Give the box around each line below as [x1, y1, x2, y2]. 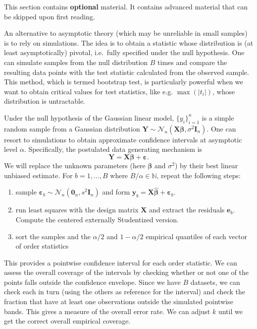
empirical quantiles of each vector [146, 231, 247, 241]
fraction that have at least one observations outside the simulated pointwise [4, 296, 233, 307]
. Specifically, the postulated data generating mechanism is [24, 144, 203, 154]
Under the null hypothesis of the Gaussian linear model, [4, 112, 174, 123]
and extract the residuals [149, 204, 225, 215]
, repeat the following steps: [156, 170, 241, 180]
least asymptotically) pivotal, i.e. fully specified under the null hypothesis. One [4, 47, 245, 58]
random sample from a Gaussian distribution [4, 123, 140, 133]
